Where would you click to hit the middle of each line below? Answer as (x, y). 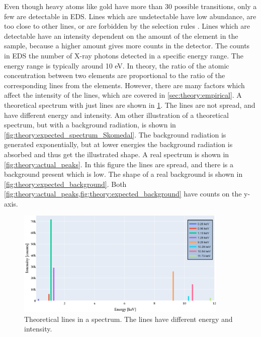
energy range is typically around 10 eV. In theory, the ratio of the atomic (117, 65)
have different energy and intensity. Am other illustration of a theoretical (116, 115)
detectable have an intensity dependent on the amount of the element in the (121, 36)
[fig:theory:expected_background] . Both (65, 184)
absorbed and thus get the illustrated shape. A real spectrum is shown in (117, 154)
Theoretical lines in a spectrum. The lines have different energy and (128, 319)
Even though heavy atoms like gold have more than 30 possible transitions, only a (130, 6)
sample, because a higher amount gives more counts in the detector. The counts (127, 46)
